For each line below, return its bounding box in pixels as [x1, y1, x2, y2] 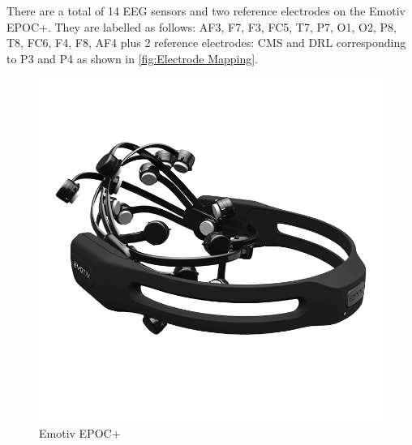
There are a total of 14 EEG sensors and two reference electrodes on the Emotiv [6, 2, 406, 19]
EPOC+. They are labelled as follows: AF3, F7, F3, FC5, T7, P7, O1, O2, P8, [6, 18, 397, 35]
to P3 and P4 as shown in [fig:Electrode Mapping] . [6, 49, 259, 66]
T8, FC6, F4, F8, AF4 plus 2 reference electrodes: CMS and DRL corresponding [6, 34, 406, 51]
